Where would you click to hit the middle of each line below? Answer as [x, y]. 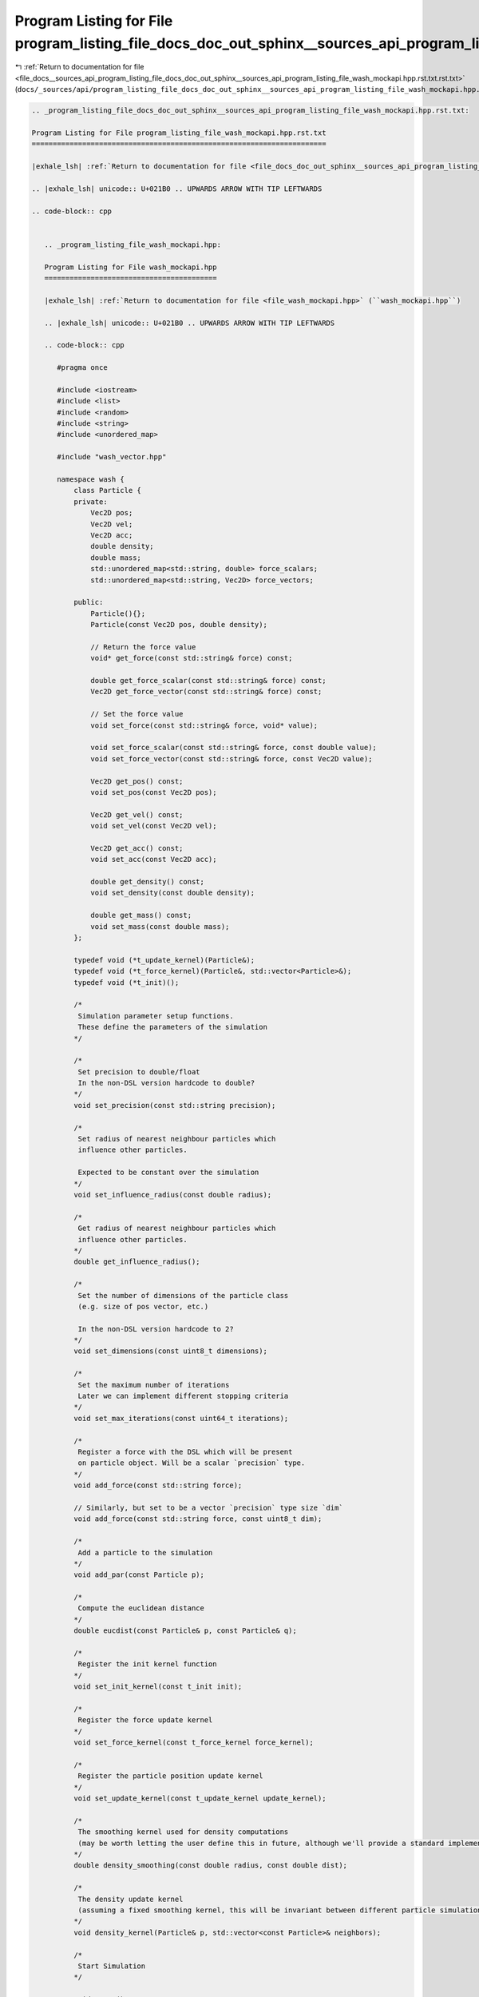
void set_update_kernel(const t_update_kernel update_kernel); [200, 1798]
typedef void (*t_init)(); [126, 982]
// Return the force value [143, 647]
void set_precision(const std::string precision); [174, 1105]
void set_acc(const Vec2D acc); [154, 860]
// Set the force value [137, 714]
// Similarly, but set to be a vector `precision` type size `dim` [208, 1507]
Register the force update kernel [145, 1720]
